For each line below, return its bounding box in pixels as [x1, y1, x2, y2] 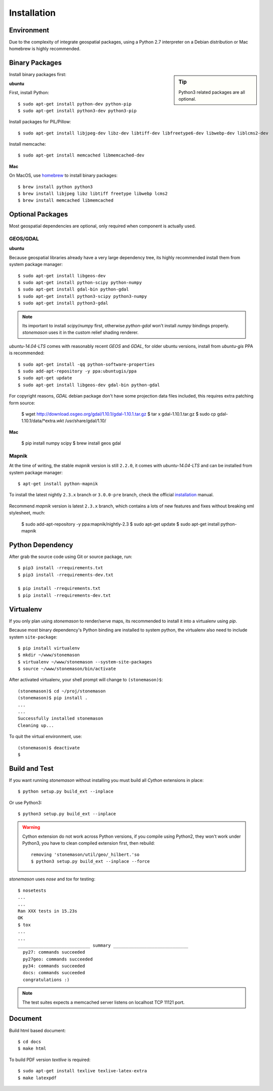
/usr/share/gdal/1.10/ [65, 418, 106, 424]
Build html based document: [9, 1027, 66, 1033]
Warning [22, 825, 40, 830]
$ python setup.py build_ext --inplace [18, 789, 114, 795]
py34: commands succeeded [23, 963, 85, 969]
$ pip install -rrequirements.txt [18, 585, 100, 591]
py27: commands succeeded [23, 950, 85, 955]
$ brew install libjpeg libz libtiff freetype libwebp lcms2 [18, 191, 168, 196]
